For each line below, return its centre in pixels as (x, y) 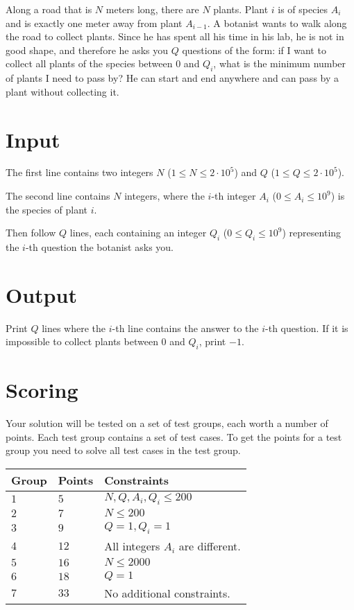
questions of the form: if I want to (254, 50)
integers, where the (165, 196)
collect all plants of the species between (89, 63)
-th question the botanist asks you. (99, 247)
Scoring (42, 390)
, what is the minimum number (280, 63)
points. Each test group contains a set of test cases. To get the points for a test (174, 436)
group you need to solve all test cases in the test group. (123, 450)
